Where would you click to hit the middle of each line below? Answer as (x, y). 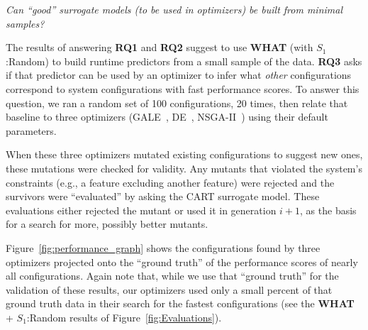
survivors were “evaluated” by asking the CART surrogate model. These (163, 196)
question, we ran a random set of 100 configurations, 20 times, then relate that (177, 103)
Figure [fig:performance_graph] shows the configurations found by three (163, 247)
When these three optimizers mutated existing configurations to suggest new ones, (184, 154)
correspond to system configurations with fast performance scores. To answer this (183, 88)
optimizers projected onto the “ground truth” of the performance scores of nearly (182, 262)
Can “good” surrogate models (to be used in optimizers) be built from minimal (174, 9)
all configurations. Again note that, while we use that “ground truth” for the (172, 276)
